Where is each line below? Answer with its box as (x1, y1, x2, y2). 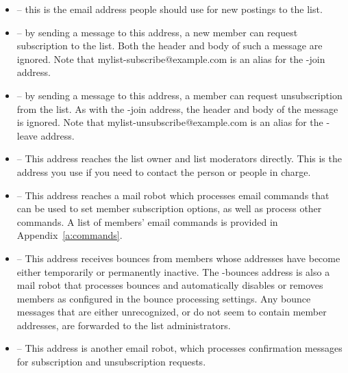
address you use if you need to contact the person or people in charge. (16, 164, 311, 179)
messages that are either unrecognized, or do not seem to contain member (16, 305, 327, 319)
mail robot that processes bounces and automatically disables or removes (16, 278, 323, 292)
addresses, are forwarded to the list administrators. (16, 318, 231, 332)
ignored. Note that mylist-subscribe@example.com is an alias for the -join (16, 51, 325, 66)
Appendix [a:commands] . (16, 228, 123, 242)
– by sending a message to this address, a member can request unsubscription (16, 88, 343, 102)
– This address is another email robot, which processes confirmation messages (16, 341, 343, 355)
